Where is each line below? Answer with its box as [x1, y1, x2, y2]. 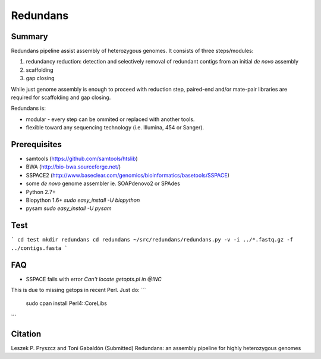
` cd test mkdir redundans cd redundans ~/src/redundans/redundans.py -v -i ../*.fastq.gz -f [11, 236, 294, 243]
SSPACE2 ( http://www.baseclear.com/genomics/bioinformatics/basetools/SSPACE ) [26, 171, 230, 179]
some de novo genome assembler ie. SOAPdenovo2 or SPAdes [26, 180, 181, 187]
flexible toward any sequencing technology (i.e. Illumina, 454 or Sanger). [26, 124, 204, 131]
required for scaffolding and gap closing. [11, 94, 111, 101]
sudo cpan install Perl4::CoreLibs [26, 300, 107, 307]
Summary [11, 31, 48, 42]
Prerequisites [11, 139, 62, 150]
